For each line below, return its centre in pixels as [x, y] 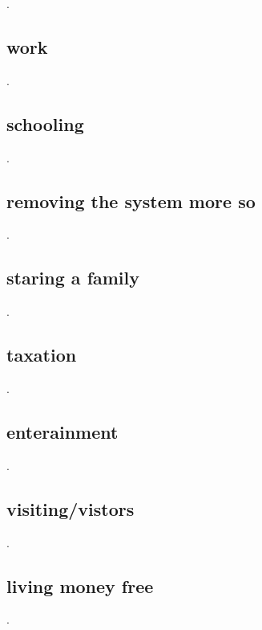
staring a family [73, 278]
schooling [45, 123]
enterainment [62, 431]
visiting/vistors [71, 508]
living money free [80, 585]
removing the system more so [131, 200]
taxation [42, 355]
